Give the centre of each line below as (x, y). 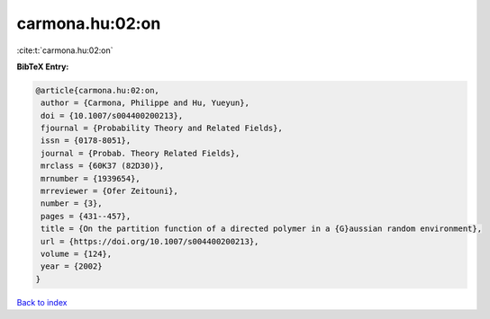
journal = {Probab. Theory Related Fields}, (141, 153)
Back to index (42, 302)
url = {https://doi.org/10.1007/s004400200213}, (150, 241)
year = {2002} (72, 266)
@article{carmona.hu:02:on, (97, 90)
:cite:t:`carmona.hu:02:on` (65, 50)
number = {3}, (72, 204)
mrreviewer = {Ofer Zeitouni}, (110, 191)
